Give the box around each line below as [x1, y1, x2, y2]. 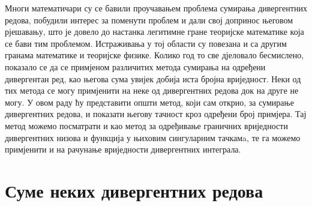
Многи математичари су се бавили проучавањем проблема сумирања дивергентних [5, 2, 307, 14]
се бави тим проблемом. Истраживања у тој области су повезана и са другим [5, 37, 287, 49]
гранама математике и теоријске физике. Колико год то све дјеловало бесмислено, [5, 49, 304, 61]
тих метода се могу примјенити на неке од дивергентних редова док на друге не [5, 84, 299, 97]
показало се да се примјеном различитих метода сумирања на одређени [5, 60, 266, 73]
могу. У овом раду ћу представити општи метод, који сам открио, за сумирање [5, 95, 294, 108]
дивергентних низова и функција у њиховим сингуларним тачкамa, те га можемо [5, 131, 301, 144]
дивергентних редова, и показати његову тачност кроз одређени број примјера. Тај [5, 108, 307, 120]
